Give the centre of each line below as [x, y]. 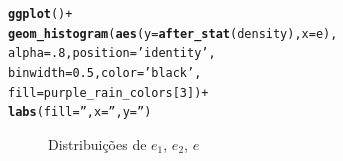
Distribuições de [97, 143]
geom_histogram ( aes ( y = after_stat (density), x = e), [173, 33]
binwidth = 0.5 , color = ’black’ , [105, 72]
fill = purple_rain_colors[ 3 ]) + [108, 92]
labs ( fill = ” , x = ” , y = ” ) [80, 112]
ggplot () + [40, 14]
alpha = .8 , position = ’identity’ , [112, 53]
